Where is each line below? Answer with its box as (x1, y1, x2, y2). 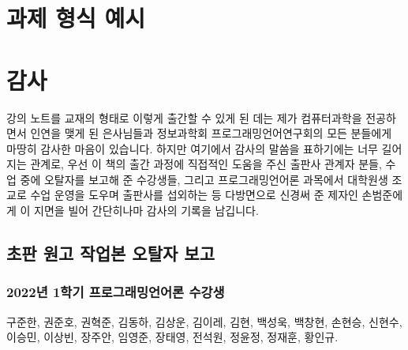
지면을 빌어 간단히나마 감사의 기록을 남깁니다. (34, 202, 259, 219)
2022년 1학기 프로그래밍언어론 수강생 (6, 282, 225, 302)
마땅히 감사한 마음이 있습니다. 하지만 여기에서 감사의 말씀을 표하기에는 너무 (6, 140, 378, 156)
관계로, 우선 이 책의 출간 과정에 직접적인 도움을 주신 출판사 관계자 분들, (30, 156, 382, 172)
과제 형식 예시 (6, 2, 146, 34)
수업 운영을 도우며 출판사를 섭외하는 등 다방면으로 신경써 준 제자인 (30, 186, 358, 203)
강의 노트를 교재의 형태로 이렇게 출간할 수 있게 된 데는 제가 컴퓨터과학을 (6, 109, 362, 126)
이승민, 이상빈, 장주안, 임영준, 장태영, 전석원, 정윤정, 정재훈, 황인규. (6, 329, 339, 345)
